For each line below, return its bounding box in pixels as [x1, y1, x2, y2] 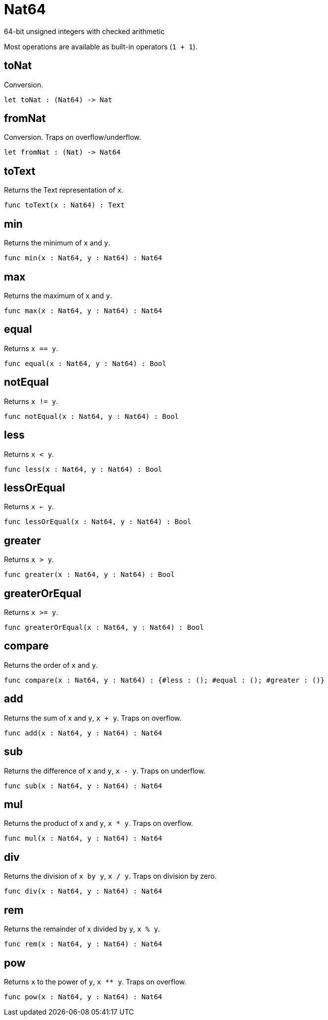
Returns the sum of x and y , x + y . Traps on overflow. [4, 713, 182, 722]
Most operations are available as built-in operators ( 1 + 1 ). [4, 42, 198, 51]
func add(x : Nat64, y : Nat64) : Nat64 [4, 729, 163, 737]
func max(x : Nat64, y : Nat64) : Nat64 [4, 306, 163, 315]
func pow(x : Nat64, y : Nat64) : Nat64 [4, 992, 163, 1001]
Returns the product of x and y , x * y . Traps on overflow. [4, 819, 193, 828]
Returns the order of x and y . [4, 660, 98, 669]
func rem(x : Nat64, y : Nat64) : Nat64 [4, 940, 163, 948]
